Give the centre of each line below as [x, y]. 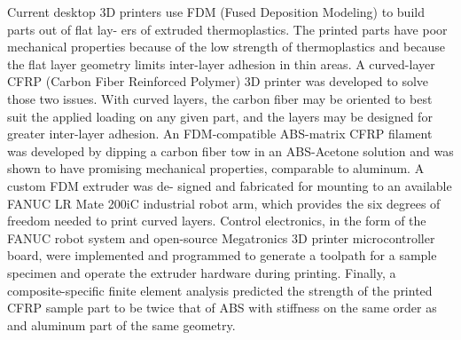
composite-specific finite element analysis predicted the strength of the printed [220, 290]
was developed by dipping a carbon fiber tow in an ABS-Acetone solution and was [230, 150]
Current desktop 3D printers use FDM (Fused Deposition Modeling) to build [216, 12]
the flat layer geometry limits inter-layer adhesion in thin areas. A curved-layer [221, 63]
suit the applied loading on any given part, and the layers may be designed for [220, 116]
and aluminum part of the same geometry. [121, 324]
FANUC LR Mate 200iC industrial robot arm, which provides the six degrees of [224, 203]
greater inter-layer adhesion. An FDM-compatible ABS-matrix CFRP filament [220, 134]
